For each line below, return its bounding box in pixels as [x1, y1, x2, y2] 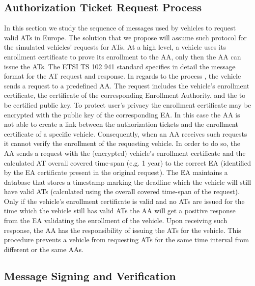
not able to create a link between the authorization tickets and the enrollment [4, 119, 238, 129]
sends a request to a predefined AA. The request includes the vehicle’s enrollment [4, 80, 250, 90]
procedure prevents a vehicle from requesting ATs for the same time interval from [4, 234, 249, 245]
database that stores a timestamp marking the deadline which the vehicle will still [4, 176, 251, 187]
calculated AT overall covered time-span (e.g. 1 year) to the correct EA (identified [4, 157, 251, 168]
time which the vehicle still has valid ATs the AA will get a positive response [4, 205, 236, 216]
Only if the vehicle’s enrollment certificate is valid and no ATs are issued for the [4, 196, 245, 206]
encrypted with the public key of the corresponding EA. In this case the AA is [4, 109, 240, 119]
